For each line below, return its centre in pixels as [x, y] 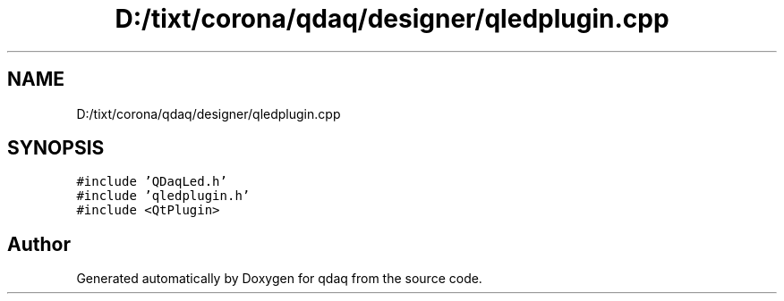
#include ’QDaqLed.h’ [152, 182]
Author [39, 244]
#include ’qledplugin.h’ [163, 196]
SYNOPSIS [56, 148]
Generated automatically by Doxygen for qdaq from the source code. [279, 279]
